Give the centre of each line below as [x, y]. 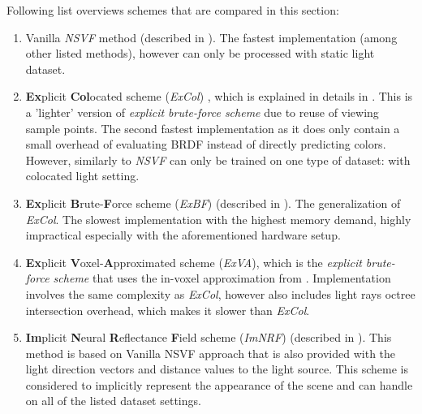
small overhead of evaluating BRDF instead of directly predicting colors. [206, 144]
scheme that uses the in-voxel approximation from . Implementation [222, 278]
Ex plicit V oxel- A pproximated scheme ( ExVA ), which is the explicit [194, 262]
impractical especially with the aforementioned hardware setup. [183, 235]
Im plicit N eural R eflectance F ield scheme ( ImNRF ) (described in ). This [209, 337]
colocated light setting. [82, 176]
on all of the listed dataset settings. [113, 401]
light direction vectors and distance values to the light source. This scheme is [217, 369]
